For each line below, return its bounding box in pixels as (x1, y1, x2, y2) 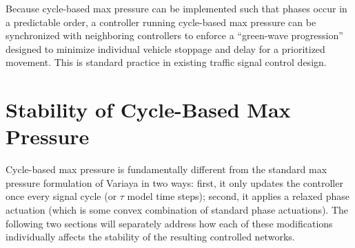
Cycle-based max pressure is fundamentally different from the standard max (6, 162, 327, 177)
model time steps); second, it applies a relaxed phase (127, 189, 349, 203)
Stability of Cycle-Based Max (6, 95, 291, 124)
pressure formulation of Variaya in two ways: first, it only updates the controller (6, 175, 343, 190)
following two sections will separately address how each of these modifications (6, 216, 333, 230)
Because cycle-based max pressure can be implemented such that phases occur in (6, 1, 347, 15)
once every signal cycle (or (6, 189, 117, 203)
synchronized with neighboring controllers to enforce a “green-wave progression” (6, 28, 343, 43)
